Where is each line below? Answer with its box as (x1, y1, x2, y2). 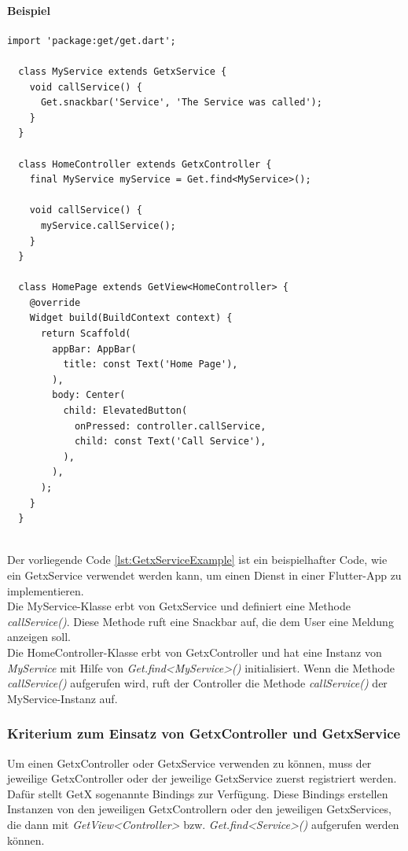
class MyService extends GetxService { (18, 65, 227, 77)
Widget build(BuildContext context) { (29, 312, 233, 324)
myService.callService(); (40, 219, 176, 231)
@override (29, 297, 81, 308)
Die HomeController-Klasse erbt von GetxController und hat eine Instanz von (7, 643, 382, 660)
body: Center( (52, 389, 126, 401)
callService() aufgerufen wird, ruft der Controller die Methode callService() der (7, 675, 388, 691)
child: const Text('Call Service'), (74, 436, 266, 448)
